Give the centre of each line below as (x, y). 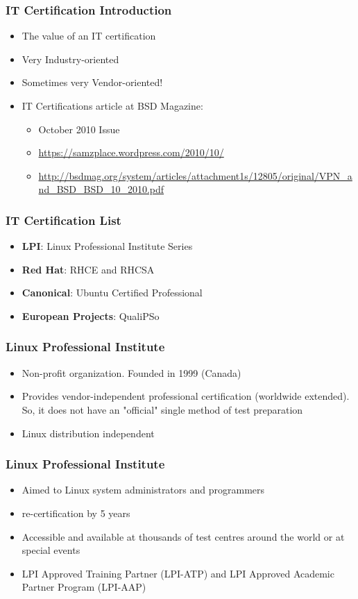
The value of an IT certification (89, 36)
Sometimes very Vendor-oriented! (92, 82)
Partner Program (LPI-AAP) (84, 587)
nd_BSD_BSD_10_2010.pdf (101, 189)
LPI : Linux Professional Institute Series (107, 246)
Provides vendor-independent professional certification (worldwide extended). (186, 396)
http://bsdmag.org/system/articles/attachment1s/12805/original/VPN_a (195, 175)
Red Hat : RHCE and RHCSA (88, 269)
